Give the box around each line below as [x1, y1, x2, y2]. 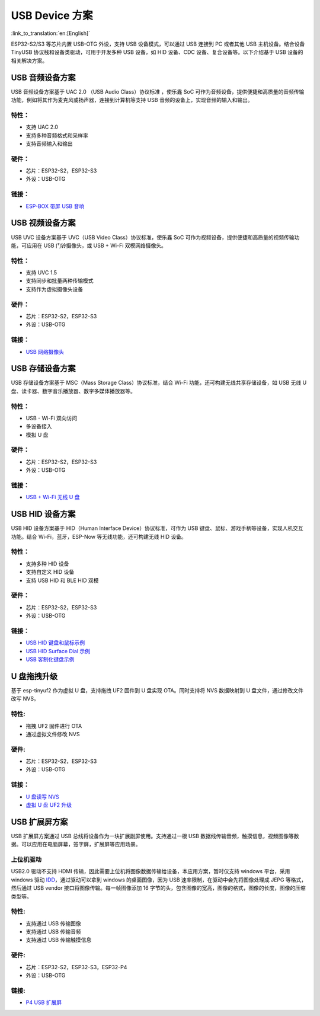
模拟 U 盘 [25, 431, 49, 438]
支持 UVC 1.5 [25, 269, 57, 276]
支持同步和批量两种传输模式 [25, 277, 94, 285]
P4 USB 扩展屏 [25, 999, 62, 1006]
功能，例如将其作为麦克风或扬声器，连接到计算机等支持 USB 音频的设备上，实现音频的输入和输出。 [11, 97, 253, 104]
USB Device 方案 [11, 9, 93, 22]
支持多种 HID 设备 [25, 560, 69, 567]
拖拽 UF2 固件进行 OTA [25, 722, 82, 729]
